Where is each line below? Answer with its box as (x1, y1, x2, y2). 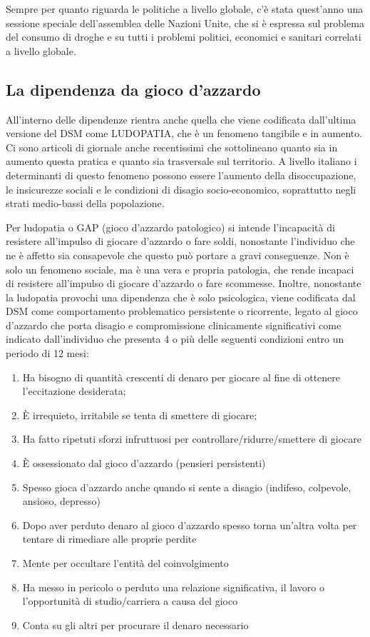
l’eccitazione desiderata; (22, 383, 126, 398)
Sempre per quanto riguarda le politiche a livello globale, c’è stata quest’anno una (6, 1, 364, 16)
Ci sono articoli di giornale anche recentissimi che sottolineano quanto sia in (6, 139, 338, 154)
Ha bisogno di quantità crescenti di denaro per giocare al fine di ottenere (22, 369, 341, 384)
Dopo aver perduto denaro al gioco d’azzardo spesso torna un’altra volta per (22, 517, 357, 532)
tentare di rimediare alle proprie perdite (22, 531, 197, 546)
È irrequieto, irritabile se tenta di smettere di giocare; (22, 407, 257, 422)
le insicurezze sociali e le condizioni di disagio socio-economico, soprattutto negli (6, 181, 356, 196)
